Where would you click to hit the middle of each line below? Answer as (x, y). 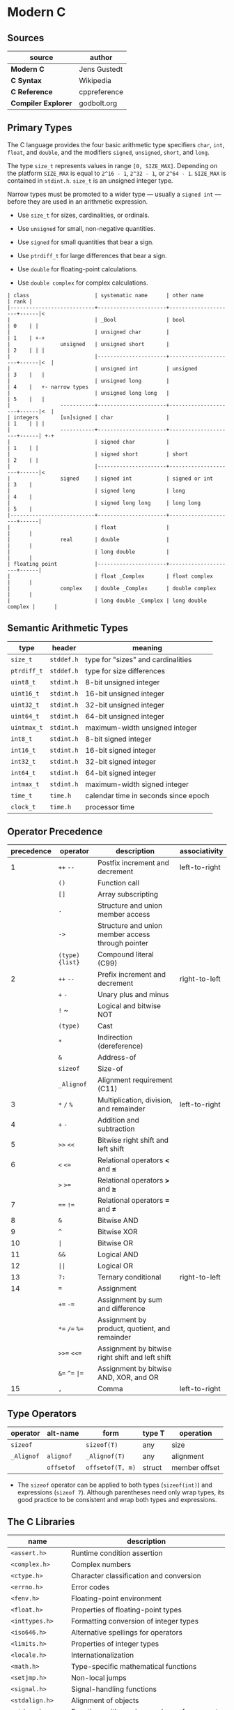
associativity (201, 851)
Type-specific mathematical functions (134, 1667)
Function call (118, 883)
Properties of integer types (115, 1644)
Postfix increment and (133, 863)
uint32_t (25, 705)
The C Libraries (41, 1522)
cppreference (101, 92)
